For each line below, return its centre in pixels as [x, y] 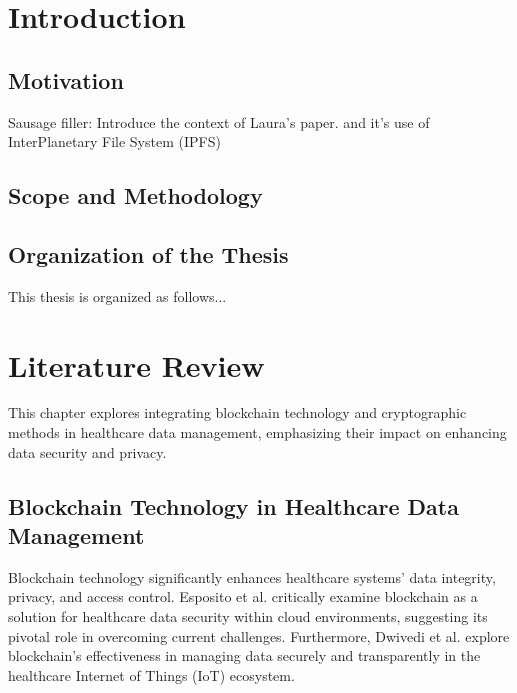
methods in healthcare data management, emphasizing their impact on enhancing [257, 432]
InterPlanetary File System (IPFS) [114, 141]
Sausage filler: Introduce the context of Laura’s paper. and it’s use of [219, 121]
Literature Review [136, 364]
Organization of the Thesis [148, 253]
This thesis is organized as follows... [117, 295]
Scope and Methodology [135, 195]
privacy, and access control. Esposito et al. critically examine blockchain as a [243, 596]
